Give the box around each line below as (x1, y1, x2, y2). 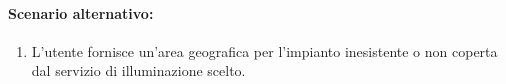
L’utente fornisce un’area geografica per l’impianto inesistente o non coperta (31, 40, 498, 61)
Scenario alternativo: (8, 2, 154, 23)
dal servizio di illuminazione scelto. (31, 60, 246, 81)
